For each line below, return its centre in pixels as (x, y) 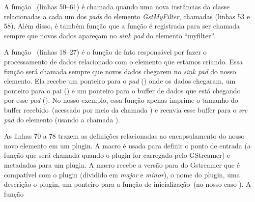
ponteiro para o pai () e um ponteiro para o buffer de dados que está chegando (122, 90)
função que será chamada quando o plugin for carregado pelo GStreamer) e (117, 155)
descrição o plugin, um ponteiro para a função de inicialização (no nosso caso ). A (127, 184)
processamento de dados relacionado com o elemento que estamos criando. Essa (124, 61)
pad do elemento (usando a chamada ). (62, 119)
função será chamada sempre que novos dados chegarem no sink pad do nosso (120, 71)
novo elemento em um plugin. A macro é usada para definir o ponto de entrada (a (127, 145)
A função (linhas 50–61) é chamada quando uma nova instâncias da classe (117, 6)
